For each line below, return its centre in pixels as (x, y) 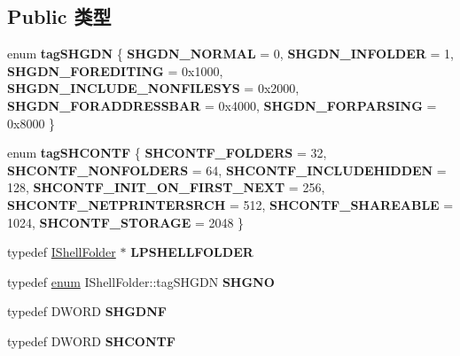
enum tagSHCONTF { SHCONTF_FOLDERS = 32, (167, 153)
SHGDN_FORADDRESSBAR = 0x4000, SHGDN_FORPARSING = (222, 105)
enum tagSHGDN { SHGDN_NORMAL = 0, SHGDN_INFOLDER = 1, (230, 54)
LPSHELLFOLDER (192, 252)
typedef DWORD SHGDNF (87, 311)
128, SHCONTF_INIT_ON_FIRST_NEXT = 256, (166, 187)
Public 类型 (59, 16)
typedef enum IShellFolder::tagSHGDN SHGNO (141, 281)
